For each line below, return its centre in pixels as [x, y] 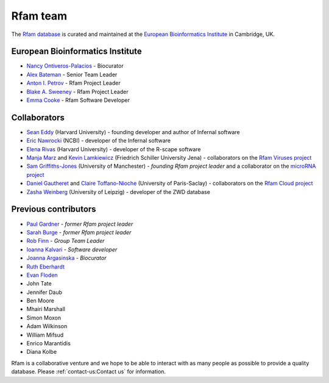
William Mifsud [45, 335]
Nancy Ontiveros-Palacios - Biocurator [75, 66]
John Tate [39, 284]
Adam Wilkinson [47, 326]
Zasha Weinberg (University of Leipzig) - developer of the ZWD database [118, 191]
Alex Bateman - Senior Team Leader [72, 74]
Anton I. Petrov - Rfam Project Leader [74, 83]
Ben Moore [41, 301]
